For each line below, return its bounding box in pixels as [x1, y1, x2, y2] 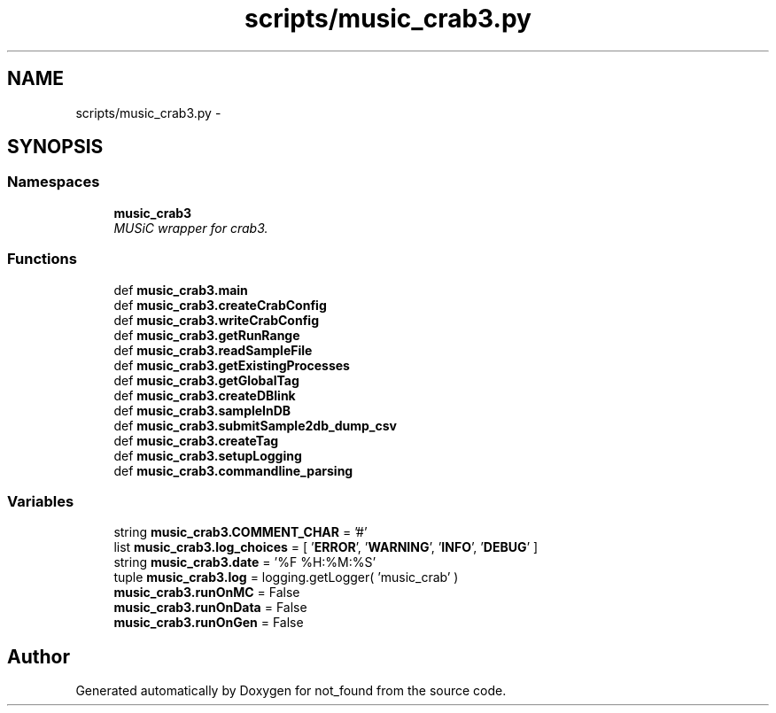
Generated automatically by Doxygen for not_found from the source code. [75, 683, 507, 699]
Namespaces [7, 173, 100, 191]
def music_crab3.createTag [113, 432, 279, 448]
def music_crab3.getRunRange [113, 327, 300, 343]
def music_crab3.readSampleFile [113, 342, 313, 358]
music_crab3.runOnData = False [113, 600, 307, 616]
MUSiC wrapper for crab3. [113, 220, 268, 236]
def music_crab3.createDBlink [113, 387, 296, 403]
